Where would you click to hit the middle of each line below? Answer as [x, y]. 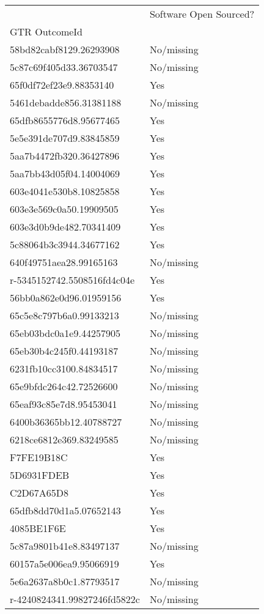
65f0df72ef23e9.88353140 [62, 85]
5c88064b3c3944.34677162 [65, 244]
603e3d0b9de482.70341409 [65, 227]
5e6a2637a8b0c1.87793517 [65, 581]
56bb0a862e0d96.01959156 [66, 298]
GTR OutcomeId [46, 31]
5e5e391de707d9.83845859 [65, 138]
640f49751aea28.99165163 [64, 262]
